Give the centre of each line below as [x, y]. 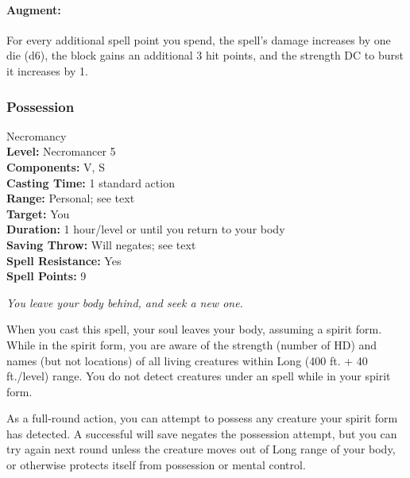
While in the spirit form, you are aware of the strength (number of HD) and [192, 344]
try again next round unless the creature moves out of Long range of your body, [201, 449]
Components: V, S [56, 166]
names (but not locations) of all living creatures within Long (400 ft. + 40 [187, 360]
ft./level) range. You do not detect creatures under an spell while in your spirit [199, 376]
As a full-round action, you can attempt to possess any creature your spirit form [202, 418]
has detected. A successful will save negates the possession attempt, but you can [202, 433]
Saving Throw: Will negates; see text [101, 244]
